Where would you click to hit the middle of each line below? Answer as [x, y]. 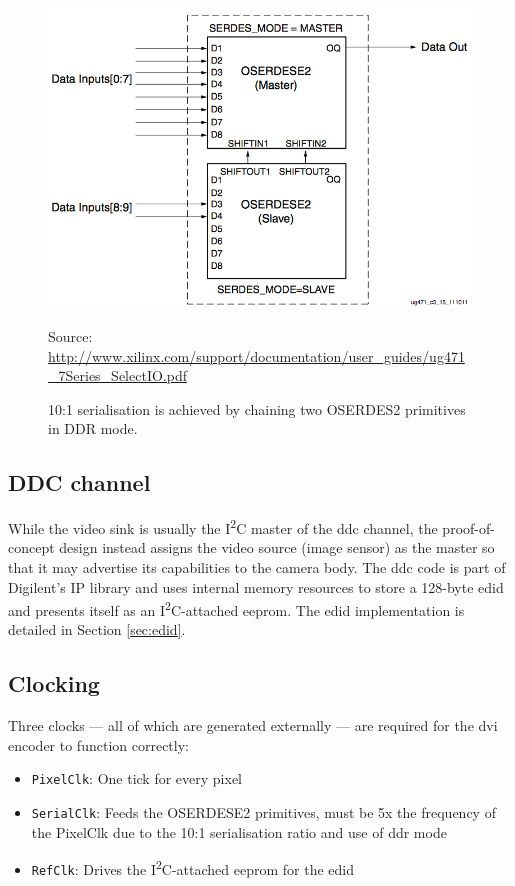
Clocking [54, 683]
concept [31, 547]
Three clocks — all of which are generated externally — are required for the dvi [253, 725]
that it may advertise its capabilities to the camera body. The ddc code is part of [257, 567]
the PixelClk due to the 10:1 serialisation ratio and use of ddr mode [239, 831]
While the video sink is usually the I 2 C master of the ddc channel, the [223, 526]
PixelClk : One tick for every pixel [136, 778]
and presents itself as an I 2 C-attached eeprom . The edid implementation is [236, 608]
